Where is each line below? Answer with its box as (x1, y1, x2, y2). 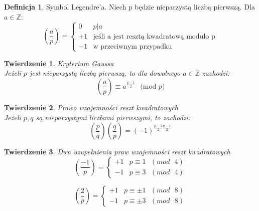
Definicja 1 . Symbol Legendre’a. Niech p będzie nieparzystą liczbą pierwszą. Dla (4, 2, 255, 12)
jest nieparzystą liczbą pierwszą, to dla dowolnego (29, 68, 181, 78)
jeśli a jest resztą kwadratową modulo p (93, 33, 215, 41)
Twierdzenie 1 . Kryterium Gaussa (4, 58, 114, 68)
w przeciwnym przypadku (93, 43, 172, 50)
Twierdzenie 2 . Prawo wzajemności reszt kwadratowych (4, 102, 179, 112)
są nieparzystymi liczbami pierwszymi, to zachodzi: (36, 112, 191, 122)
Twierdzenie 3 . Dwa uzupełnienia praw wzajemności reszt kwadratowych (4, 146, 230, 157)
